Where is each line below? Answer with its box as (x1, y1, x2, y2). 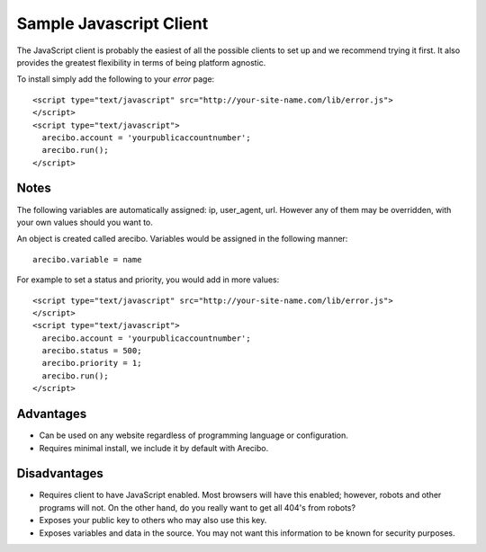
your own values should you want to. (16, 217, 153, 227)
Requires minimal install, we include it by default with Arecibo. (39, 442, 269, 453)
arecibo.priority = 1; (41, 358, 142, 369)
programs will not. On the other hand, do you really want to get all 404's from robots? (39, 502, 355, 512)
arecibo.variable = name (32, 254, 142, 264)
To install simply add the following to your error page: (16, 74, 215, 85)
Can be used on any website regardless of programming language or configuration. (39, 430, 348, 441)
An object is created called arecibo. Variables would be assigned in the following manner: (16, 234, 348, 245)
